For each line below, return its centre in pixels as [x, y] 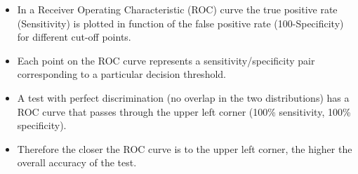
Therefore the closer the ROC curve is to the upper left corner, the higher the [185, 148]
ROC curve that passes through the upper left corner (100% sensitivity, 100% [184, 111]
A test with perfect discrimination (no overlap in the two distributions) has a [183, 97]
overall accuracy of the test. [77, 162]
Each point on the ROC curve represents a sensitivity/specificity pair [166, 60]
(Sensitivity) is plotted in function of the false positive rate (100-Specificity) [180, 23]
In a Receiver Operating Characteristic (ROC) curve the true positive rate [177, 9]
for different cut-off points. [74, 37]
